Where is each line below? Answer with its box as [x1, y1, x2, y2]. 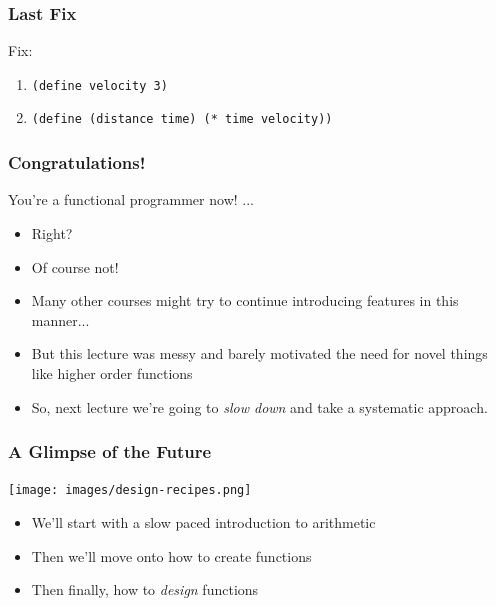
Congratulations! [8, 150, 146, 175]
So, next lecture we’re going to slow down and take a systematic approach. [31, 396, 488, 417]
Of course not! [31, 256, 119, 277]
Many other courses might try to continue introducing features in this [31, 290, 459, 311]
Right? [31, 222, 73, 243]
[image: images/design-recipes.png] [8, 483, 252, 498]
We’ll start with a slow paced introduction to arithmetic [31, 511, 376, 532]
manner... [31, 309, 90, 330]
